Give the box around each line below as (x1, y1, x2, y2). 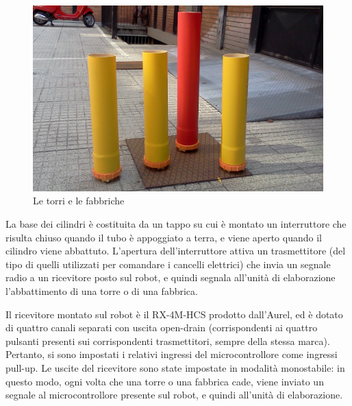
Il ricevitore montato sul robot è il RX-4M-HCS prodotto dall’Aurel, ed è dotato (5, 307, 343, 321)
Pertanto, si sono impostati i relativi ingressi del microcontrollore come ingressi (5, 347, 338, 361)
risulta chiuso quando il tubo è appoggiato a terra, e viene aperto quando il (5, 230, 322, 244)
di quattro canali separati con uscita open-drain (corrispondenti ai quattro (5, 320, 318, 335)
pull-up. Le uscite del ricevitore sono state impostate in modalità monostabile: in (5, 360, 345, 374)
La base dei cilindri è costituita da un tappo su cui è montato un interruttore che (5, 216, 347, 230)
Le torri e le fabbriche (33, 193, 125, 208)
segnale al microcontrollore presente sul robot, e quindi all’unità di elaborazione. (5, 387, 343, 402)
